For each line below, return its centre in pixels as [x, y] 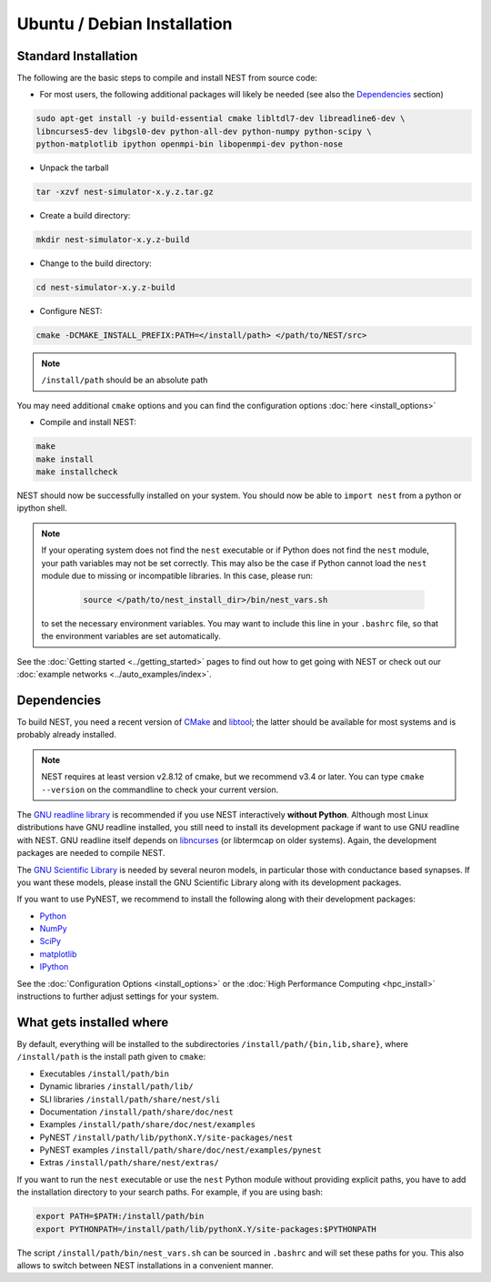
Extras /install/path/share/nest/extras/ [130, 1163]
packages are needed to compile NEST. [91, 853]
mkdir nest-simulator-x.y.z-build [113, 240]
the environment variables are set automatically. [131, 636]
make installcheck [77, 472]
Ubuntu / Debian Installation [125, 24]
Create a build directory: [85, 216]
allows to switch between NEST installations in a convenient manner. [145, 1265]
